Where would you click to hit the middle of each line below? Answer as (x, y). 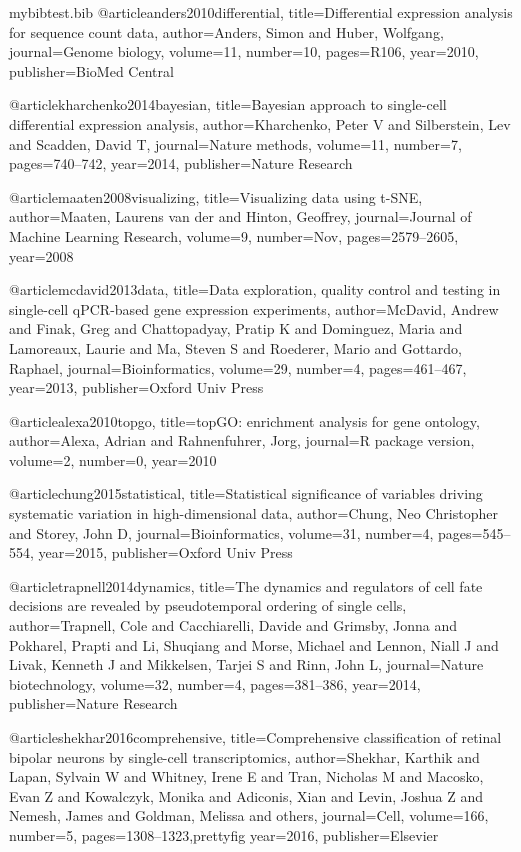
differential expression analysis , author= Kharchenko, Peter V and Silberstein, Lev (260, 123)
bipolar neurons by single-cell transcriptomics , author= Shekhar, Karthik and (244, 756)
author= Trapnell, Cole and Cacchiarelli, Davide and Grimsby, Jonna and (233, 625)
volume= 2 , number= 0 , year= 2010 (113, 459)
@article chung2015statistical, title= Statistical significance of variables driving (246, 493)
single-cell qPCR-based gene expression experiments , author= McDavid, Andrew (254, 308)
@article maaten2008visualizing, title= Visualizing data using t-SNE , (216, 196)
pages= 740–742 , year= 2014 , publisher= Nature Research (181, 163)
